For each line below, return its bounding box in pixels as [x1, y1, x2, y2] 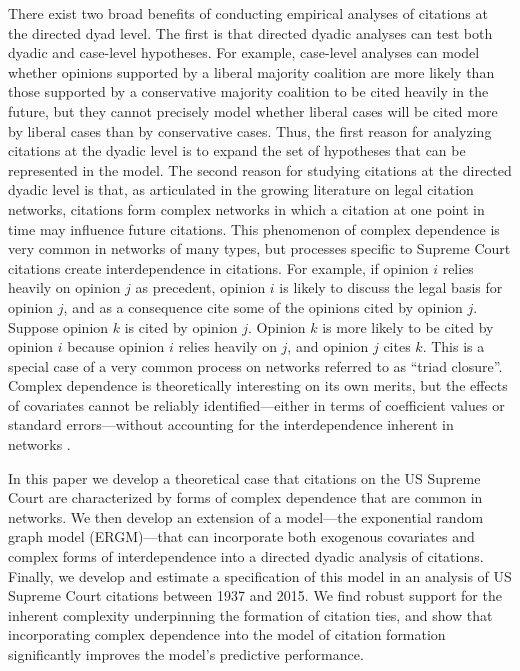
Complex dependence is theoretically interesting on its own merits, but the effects [8, 375, 508, 396]
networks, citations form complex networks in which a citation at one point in [8, 198, 485, 219]
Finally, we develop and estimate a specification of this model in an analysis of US [8, 565, 512, 586]
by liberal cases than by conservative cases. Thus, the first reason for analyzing [8, 120, 492, 141]
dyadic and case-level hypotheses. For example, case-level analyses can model [8, 42, 480, 63]
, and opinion [287, 336, 369, 357]
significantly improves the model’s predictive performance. [8, 644, 364, 664]
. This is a [422, 336, 485, 357]
